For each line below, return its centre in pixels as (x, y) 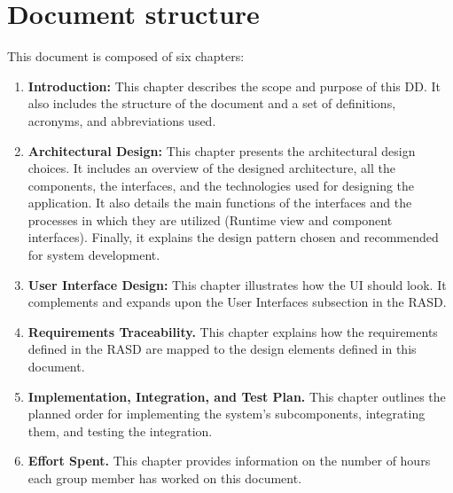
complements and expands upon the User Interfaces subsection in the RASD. (237, 302)
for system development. (94, 255)
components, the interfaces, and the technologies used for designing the (221, 185)
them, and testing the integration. (120, 430)
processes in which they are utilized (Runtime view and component (210, 219)
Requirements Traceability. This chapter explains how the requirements (233, 331)
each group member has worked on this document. (165, 478)
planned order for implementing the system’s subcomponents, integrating (226, 414)
